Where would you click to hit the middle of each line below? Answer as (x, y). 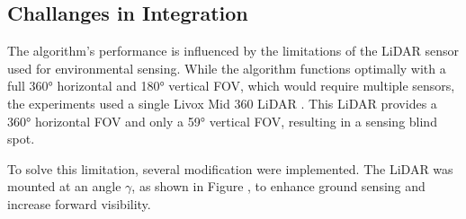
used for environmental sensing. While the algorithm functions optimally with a (227, 68)
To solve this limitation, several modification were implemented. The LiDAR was (230, 168)
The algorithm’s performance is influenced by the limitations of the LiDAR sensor (233, 51)
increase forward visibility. (79, 203)
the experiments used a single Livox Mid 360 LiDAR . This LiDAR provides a (222, 103)
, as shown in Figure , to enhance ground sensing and (278, 186)
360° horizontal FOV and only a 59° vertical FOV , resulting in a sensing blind (222, 121)
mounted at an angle (64, 186)
